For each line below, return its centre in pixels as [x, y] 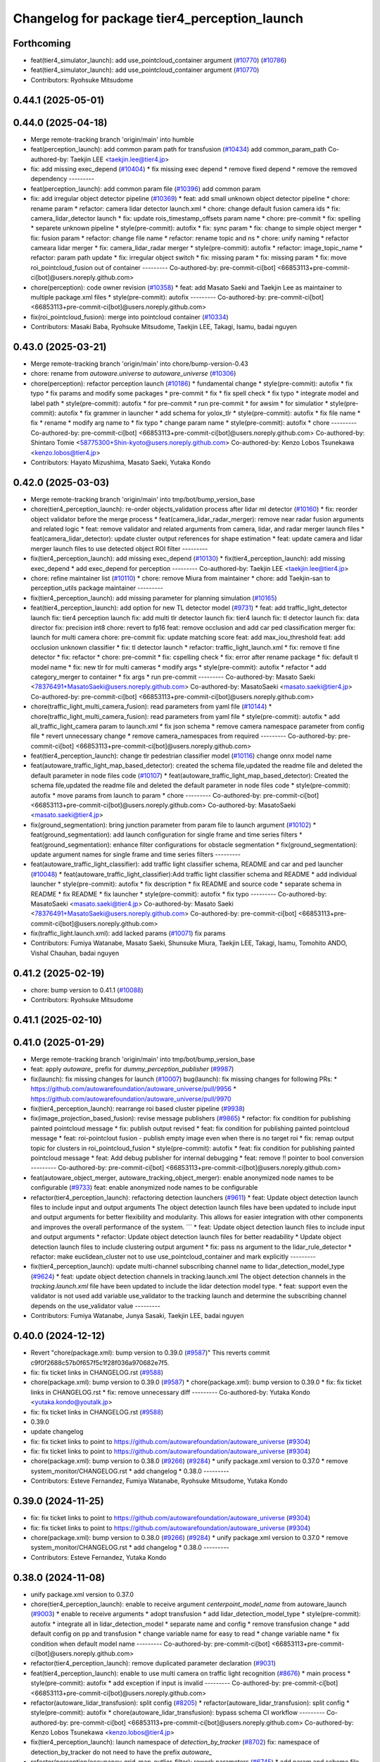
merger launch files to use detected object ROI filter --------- [119, 548]
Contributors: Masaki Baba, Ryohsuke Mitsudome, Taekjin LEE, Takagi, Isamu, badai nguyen [164, 327]
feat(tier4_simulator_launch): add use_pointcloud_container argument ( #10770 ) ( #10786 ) [159, 61]
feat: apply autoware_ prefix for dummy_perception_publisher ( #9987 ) [132, 1069]
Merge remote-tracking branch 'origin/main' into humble [112, 139]
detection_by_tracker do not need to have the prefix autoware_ [121, 1752]
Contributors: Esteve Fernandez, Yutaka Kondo [99, 1557]
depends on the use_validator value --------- [96, 1306]
